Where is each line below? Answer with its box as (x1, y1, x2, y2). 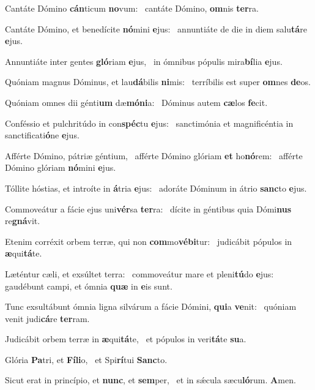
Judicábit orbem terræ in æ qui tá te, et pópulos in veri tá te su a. (5, 332, 246, 345)
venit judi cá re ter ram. (5, 312, 90, 324)
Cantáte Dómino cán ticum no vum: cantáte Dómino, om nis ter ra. (5, 2, 259, 14)
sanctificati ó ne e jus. (5, 129, 80, 141)
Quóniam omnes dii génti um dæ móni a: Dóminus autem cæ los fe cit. (5, 96, 268, 108)
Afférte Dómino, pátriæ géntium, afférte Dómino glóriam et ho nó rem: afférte (5, 149, 303, 162)
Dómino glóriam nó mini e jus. (5, 161, 116, 174)
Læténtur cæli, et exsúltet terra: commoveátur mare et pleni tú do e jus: (5, 267, 274, 280)
